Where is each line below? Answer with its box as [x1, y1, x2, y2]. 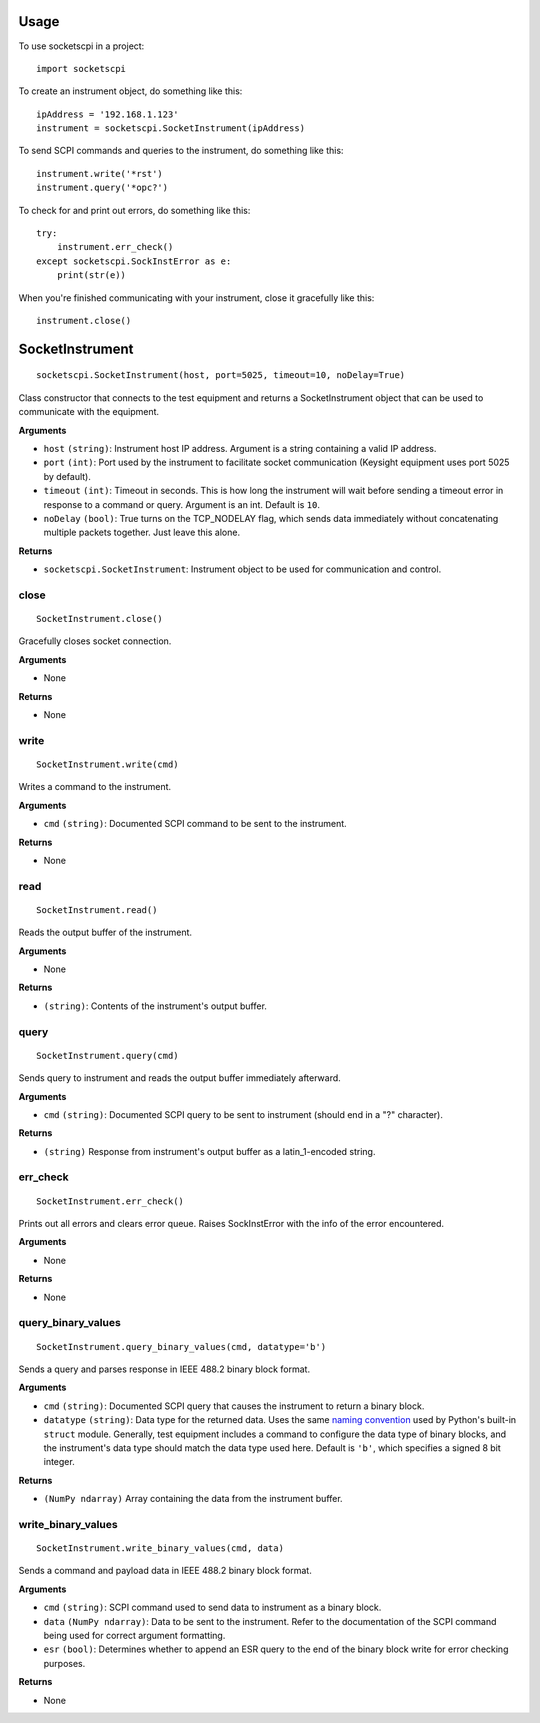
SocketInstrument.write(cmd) [36, 758, 179, 770]
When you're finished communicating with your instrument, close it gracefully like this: [18, 291, 375, 304]
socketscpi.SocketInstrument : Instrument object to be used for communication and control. [43, 563, 442, 575]
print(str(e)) [56, 270, 127, 281]
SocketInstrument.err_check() [36, 1195, 185, 1207]
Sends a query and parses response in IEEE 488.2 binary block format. [18, 1363, 310, 1375]
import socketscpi [36, 63, 127, 74]
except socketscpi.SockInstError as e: [36, 255, 232, 267]
